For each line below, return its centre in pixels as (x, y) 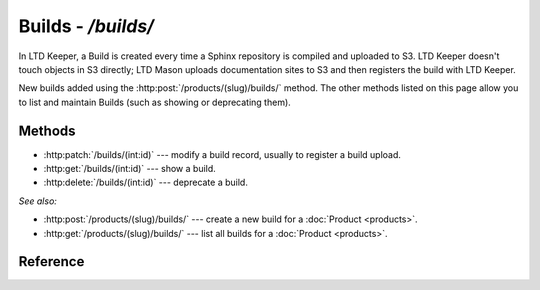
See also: (37, 201)
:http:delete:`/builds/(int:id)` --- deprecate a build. (146, 182)
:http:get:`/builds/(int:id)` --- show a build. (130, 169)
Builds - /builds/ (86, 26)
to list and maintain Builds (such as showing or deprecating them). (155, 102)
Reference (51, 261)
